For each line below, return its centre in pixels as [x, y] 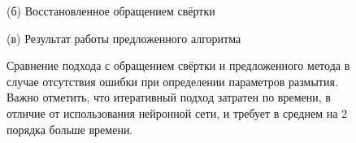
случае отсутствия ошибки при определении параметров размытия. [172, 81]
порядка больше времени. [70, 129]
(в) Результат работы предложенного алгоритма [124, 38]
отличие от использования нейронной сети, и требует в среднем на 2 [177, 113]
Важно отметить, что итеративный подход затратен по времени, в [169, 97]
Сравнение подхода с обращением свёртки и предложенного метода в [178, 65]
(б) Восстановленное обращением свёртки [111, 11]
